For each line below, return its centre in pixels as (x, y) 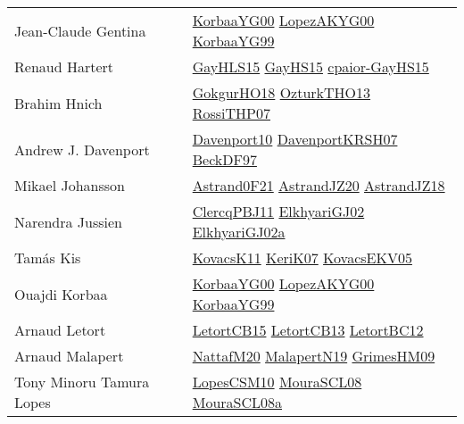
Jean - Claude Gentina (80, 30)
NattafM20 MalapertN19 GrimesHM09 (314, 356)
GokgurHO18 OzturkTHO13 (282, 92)
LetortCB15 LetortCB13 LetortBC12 (308, 330)
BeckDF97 (224, 159)
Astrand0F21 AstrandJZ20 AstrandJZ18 (319, 185)
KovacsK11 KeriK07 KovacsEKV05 (302, 258)
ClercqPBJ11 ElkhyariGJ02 (278, 211)
